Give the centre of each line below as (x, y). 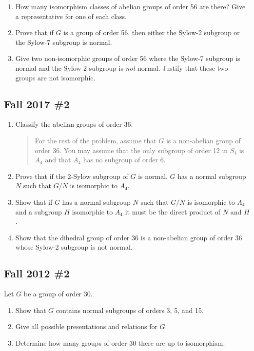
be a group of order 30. (58, 294)
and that (58, 160)
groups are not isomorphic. (55, 77)
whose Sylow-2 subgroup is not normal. (74, 247)
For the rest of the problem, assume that (96, 140)
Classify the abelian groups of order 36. (74, 124)
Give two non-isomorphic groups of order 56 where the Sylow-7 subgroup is (128, 58)
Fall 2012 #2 (37, 273)
